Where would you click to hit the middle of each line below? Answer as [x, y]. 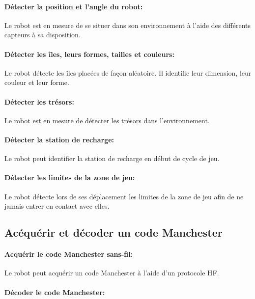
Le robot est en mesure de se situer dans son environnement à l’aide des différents [128, 25]
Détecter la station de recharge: [59, 139]
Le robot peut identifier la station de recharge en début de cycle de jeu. [112, 158]
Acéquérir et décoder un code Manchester [113, 232]
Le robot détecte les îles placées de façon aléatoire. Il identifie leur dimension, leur [128, 72]
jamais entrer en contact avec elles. [57, 206]
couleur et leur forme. [37, 82]
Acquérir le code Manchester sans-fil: [69, 254]
